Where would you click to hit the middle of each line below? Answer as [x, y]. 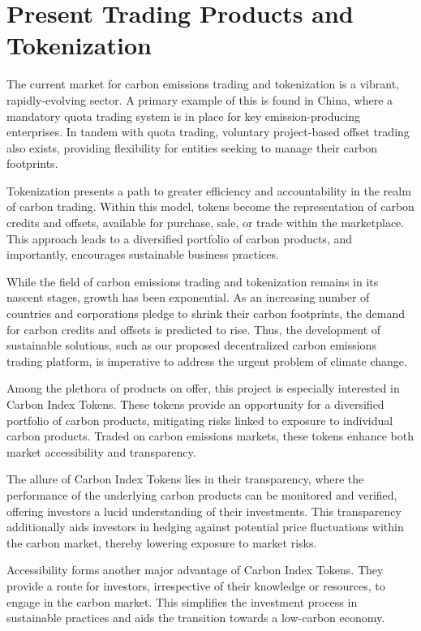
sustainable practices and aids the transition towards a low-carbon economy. [196, 618]
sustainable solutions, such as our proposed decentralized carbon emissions [191, 345]
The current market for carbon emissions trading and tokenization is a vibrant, [203, 84]
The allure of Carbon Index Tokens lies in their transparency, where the [185, 479]
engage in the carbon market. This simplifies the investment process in [182, 601]
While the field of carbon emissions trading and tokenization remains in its [193, 281]
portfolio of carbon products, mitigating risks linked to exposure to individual [200, 420]
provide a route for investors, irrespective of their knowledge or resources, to [196, 585]
